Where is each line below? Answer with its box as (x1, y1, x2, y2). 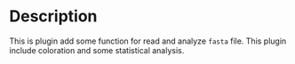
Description (9, 6, 98, 27)
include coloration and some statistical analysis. (9, 44, 185, 55)
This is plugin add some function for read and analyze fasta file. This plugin (9, 36, 287, 46)
